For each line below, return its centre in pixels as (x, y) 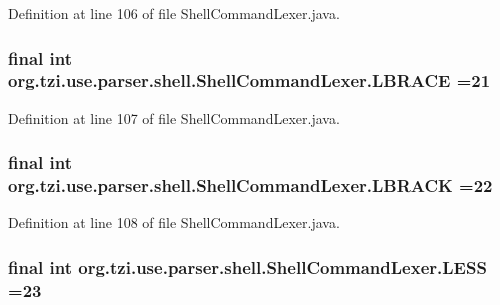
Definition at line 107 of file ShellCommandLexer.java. (174, 117)
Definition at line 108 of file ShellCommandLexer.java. (174, 222)
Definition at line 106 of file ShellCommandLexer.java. (174, 13)
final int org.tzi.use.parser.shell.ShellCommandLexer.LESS (247, 266)
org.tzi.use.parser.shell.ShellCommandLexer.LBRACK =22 (250, 185)
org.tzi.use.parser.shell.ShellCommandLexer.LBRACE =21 (249, 80)
